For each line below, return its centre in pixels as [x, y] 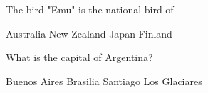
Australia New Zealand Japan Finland [89, 33]
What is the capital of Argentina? [79, 57]
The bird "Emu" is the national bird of [90, 9]
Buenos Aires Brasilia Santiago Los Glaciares [104, 81]
